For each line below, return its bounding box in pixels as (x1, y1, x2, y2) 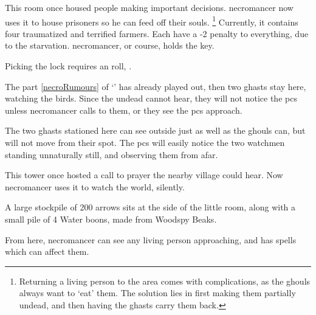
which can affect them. (5, 245, 89, 258)
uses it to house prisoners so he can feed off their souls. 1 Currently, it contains (5, 13, 298, 28)
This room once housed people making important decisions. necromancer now (5, 1, 294, 13)
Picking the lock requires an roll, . (5, 60, 132, 72)
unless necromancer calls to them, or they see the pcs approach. (5, 103, 242, 116)
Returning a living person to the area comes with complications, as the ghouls (19, 274, 311, 287)
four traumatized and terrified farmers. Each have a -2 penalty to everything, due (5, 27, 309, 40)
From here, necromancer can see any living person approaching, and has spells (5, 233, 297, 246)
